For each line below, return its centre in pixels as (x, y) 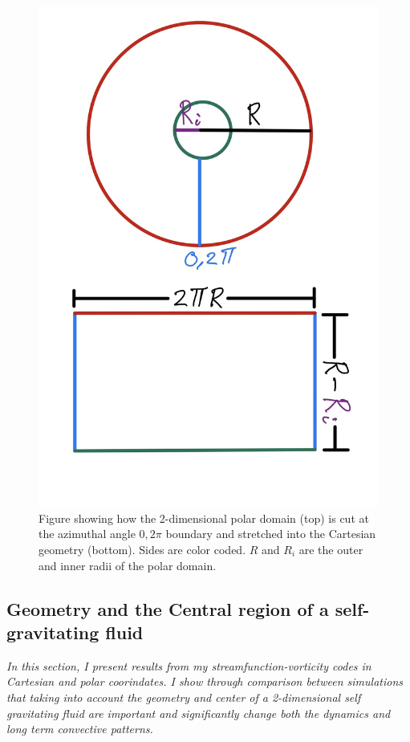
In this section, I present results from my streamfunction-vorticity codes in (189, 665)
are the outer (331, 549)
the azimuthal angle (87, 534)
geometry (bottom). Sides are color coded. (142, 549)
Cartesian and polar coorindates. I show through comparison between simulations (205, 681)
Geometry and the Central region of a (168, 608)
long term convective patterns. (80, 729)
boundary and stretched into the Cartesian (271, 534)
